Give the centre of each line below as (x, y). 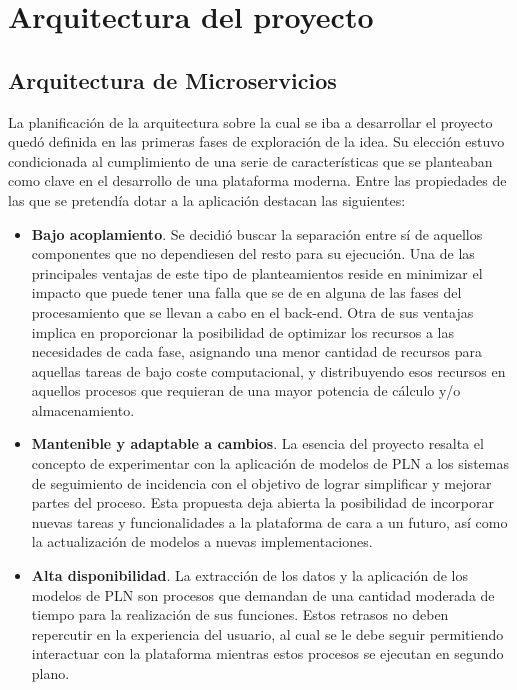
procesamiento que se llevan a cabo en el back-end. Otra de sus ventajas (252, 311)
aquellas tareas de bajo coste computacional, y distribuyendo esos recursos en (268, 370)
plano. (50, 673)
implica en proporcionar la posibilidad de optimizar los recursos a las (242, 331)
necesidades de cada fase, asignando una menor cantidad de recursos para (256, 351)
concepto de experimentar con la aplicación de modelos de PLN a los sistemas (270, 463)
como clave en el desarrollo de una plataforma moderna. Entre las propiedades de (257, 180)
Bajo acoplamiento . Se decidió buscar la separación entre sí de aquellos (257, 233)
